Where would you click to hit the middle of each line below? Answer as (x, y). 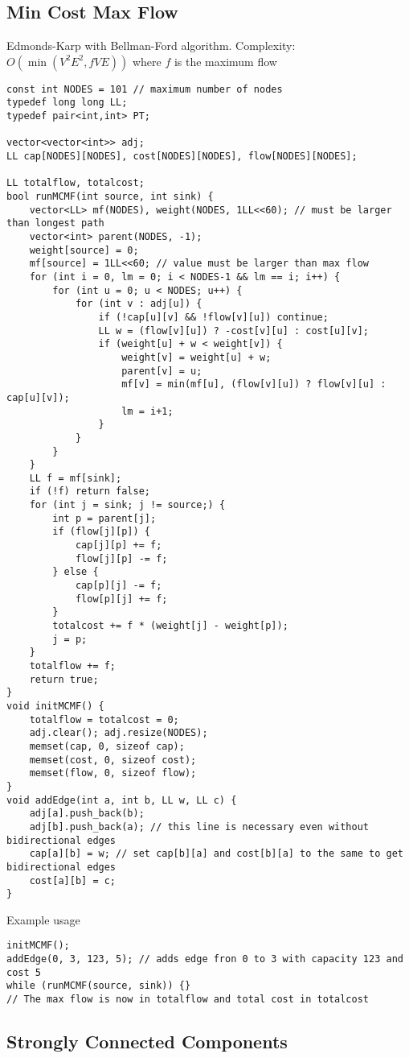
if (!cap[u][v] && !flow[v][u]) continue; (213, 317)
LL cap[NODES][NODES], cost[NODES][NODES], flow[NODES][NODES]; (182, 157)
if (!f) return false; (90, 492)
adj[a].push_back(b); (87, 814)
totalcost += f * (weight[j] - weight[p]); (170, 626)
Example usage (43, 919)
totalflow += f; (73, 666)
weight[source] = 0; (84, 250)
